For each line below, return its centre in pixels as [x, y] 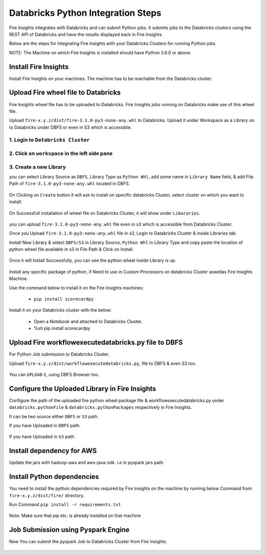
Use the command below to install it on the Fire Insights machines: [76, 288]
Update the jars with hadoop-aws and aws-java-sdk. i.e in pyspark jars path [86, 463]
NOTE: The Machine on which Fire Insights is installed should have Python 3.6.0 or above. [100, 52]
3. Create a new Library [37, 167]
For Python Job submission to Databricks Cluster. [59, 354]
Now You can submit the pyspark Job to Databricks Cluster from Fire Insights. [88, 542]
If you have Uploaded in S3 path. [42, 436]
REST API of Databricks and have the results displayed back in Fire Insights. [86, 34]
